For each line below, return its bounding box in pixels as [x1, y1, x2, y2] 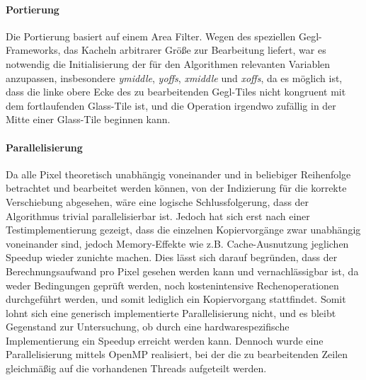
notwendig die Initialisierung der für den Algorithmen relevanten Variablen [6, 56, 331, 71]
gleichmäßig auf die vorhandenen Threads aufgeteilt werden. [6, 361, 267, 376]
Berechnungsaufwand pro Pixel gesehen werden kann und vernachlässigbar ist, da [6, 263, 359, 278]
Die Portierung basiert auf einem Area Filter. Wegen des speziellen [6, 28, 296, 43]
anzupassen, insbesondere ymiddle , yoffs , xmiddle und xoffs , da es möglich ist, [6, 70, 343, 85]
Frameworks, [6, 42, 61, 57]
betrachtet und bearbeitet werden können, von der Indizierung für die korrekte [6, 180, 347, 195]
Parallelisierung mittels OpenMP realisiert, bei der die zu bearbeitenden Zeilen [6, 347, 348, 362]
